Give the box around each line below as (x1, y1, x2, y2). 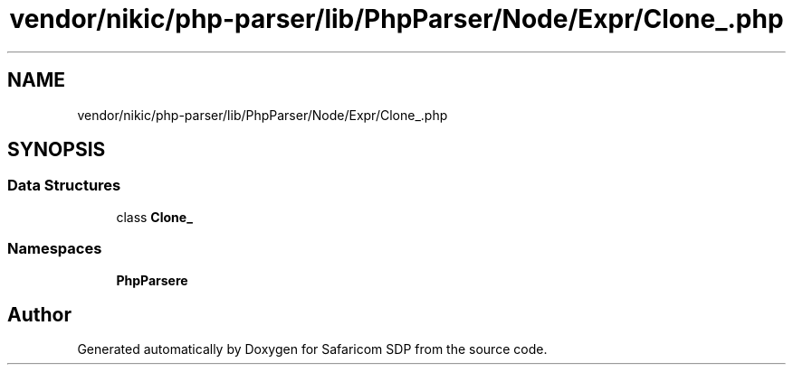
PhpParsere (116, 272, 188, 288)
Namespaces (7, 239, 102, 258)
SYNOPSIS (7, 138, 106, 162)
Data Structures (7, 176, 121, 195)
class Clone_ (116, 209, 193, 225)
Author (7, 302, 72, 326)
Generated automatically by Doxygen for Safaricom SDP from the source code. (77, 341, 548, 358)
